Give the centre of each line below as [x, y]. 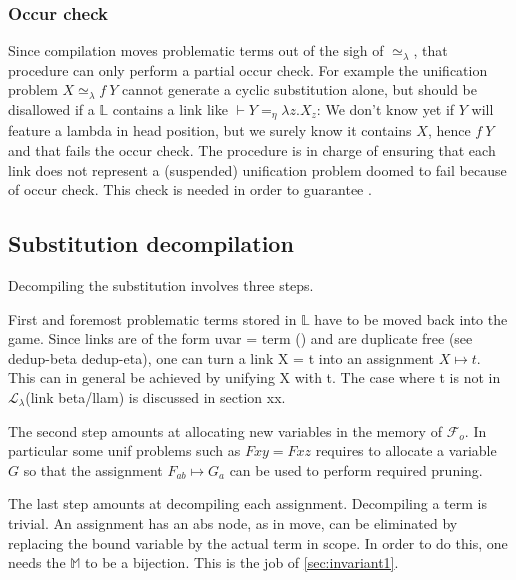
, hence [449, 130]
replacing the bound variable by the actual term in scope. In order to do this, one [258, 542]
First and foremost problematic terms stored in [152, 318]
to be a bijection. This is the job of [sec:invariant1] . [242, 562]
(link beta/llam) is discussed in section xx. [155, 397]
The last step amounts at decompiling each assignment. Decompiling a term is [247, 503]
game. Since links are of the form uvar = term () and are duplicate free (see [240, 338]
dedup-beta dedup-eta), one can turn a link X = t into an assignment [221, 357]
